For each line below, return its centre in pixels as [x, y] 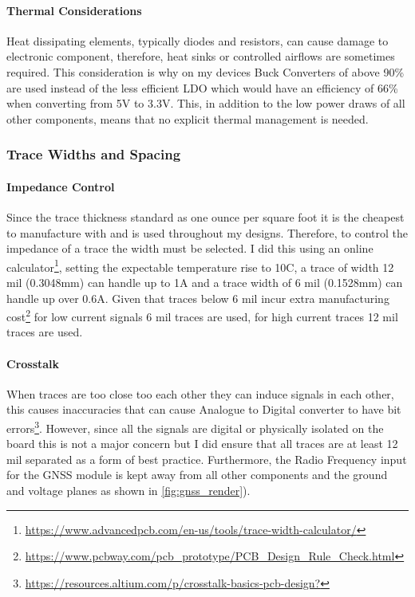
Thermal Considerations [74, 10]
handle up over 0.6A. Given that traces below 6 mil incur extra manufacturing [198, 298]
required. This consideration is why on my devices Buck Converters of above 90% [206, 71]
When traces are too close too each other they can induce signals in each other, [200, 393]
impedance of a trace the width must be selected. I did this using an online [190, 248]
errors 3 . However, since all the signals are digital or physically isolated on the [195, 427]
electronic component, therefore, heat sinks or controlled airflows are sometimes [201, 56]
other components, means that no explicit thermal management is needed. [188, 118]
